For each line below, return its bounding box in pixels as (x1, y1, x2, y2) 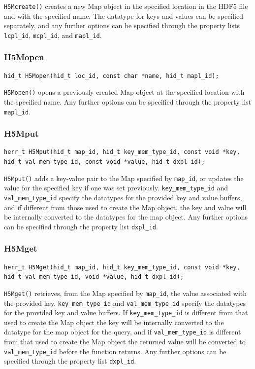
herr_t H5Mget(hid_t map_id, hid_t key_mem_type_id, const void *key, (4, 263, 240, 271)
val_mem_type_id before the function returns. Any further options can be (4, 346, 226, 356)
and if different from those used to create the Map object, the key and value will (4, 202, 247, 212)
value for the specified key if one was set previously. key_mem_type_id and (4, 183, 228, 193)
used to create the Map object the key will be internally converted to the (4, 317, 224, 327)
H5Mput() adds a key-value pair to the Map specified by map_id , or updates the (4, 173, 244, 183)
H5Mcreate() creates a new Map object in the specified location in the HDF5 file (4, 1, 248, 11)
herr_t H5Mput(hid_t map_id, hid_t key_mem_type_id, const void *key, (4, 148, 240, 156)
